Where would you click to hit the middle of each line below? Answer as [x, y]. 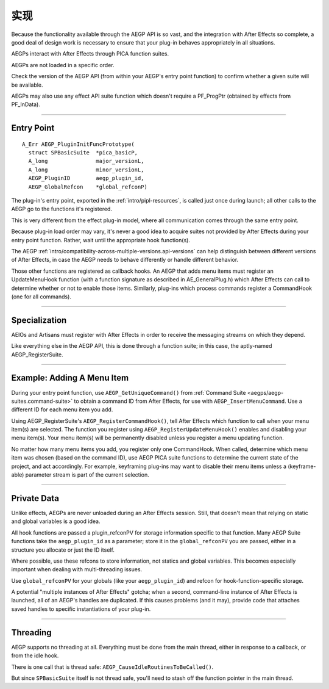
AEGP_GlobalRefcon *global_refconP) [88, 187]
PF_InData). [26, 104]
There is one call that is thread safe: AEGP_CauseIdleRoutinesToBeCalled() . [112, 667]
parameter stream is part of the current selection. [87, 475]
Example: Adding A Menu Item [70, 378]
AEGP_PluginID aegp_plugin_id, [86, 178]
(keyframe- [302, 466]
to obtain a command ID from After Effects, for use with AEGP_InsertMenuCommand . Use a [188, 401]
